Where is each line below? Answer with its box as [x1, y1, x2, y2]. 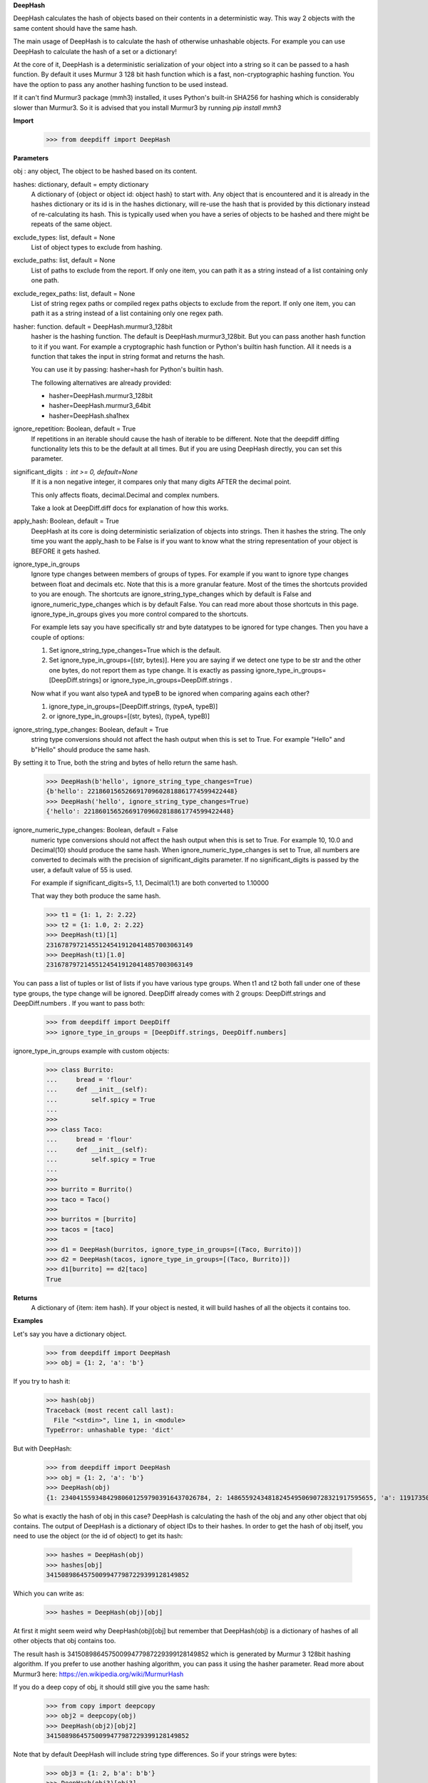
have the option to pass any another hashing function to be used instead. [13, 80, 228, 88]
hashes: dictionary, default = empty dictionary [13, 180, 149, 188]
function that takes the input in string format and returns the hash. [31, 352, 225, 360]
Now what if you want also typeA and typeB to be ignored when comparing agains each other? [31, 689, 310, 698]
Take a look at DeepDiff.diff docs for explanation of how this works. [31, 504, 229, 512]
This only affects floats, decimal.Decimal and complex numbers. [31, 491, 220, 499]
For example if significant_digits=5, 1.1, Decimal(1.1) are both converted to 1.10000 [31, 879, 269, 887]
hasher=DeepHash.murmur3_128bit [49, 392, 153, 400]
